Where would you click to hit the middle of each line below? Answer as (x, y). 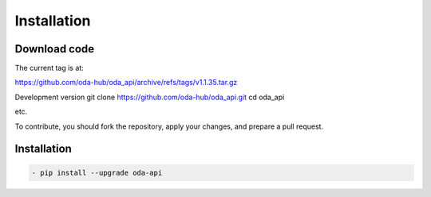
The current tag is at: (49, 68)
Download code (55, 49)
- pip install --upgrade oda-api (97, 172)
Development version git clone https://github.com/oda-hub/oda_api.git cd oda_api (150, 97)
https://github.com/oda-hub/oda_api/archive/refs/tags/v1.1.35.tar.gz (126, 83)
